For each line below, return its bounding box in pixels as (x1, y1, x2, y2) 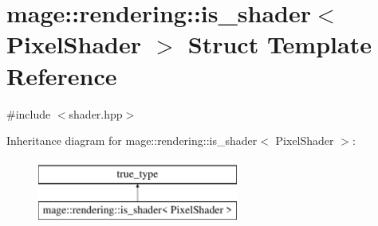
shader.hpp (69, 105, 123, 122)
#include (6, 105, 51, 122)
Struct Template (187, 28, 372, 60)
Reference (6, 59, 117, 92)
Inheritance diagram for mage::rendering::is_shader (6, 132, 258, 149)
